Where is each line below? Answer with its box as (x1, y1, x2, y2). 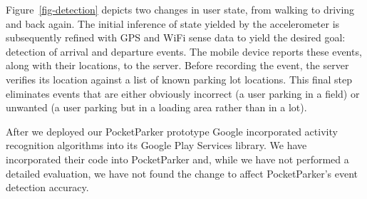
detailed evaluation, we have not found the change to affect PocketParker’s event (6, 165, 358, 180)
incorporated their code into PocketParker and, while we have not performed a (6, 151, 349, 166)
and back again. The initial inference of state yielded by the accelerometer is (6, 16, 340, 31)
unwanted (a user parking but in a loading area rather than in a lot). (6, 100, 307, 115)
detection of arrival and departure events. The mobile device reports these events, (6, 44, 362, 58)
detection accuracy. (6, 180, 89, 195)
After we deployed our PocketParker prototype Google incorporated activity (6, 123, 338, 138)
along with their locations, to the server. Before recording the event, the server (6, 58, 349, 73)
